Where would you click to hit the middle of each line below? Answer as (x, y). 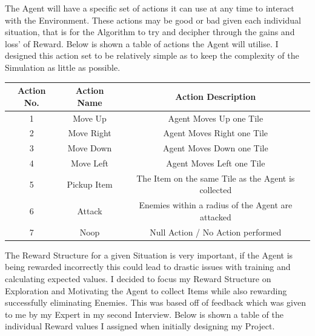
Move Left (90, 163)
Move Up (90, 118)
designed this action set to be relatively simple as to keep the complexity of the (152, 55)
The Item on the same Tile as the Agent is (216, 178)
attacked (215, 216)
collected (216, 190)
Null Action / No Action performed (216, 232)
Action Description (216, 96)
